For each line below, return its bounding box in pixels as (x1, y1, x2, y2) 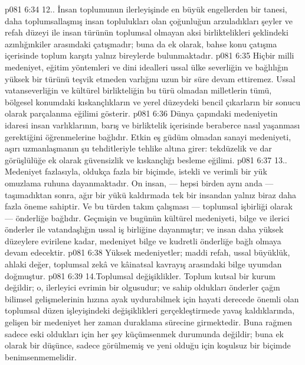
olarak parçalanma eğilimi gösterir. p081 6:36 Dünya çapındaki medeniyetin (5, 107, 278, 119)
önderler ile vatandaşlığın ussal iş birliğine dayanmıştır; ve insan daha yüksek (5, 223, 284, 235)
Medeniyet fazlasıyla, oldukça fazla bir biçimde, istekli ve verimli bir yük (5, 165, 267, 177)
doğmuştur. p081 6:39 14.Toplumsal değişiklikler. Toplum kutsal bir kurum (5, 269, 276, 282)
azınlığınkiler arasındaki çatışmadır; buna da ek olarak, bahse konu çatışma (5, 37, 277, 50)
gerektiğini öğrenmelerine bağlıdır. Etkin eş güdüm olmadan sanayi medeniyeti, (5, 130, 291, 143)
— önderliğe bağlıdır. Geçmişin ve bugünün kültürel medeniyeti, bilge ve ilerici (5, 211, 290, 224)
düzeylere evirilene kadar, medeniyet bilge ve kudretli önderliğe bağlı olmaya (5, 234, 281, 247)
